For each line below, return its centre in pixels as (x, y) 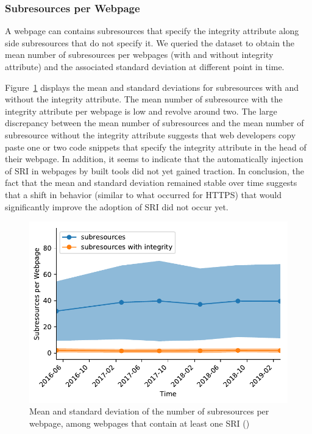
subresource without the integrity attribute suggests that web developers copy (151, 134)
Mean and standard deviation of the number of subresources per (149, 411)
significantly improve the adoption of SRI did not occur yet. (117, 206)
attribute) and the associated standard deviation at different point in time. (145, 66)
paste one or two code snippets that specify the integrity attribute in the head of (156, 147)
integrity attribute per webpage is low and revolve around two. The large (141, 111)
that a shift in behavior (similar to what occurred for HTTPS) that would (144, 194)
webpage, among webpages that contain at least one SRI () (140, 423)
